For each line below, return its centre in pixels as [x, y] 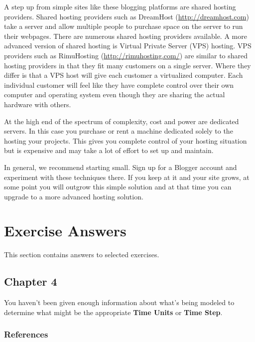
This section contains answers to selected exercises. [82, 255]
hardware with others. [38, 104]
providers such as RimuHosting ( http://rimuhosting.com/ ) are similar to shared [126, 55]
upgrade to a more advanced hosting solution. [74, 196]
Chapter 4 [31, 281]
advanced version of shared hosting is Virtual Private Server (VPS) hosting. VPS [128, 46]
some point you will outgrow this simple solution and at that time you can [118, 187]
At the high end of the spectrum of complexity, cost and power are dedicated [122, 121]
